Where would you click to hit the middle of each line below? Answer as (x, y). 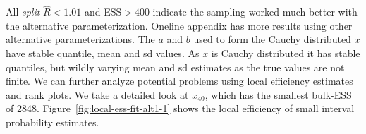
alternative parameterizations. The (80, 39)
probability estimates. (53, 122)
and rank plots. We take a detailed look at (97, 94)
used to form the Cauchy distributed (272, 39)
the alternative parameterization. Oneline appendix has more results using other (179, 25)
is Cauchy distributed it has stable (286, 53)
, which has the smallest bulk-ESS (278, 94)
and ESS (103, 12)
